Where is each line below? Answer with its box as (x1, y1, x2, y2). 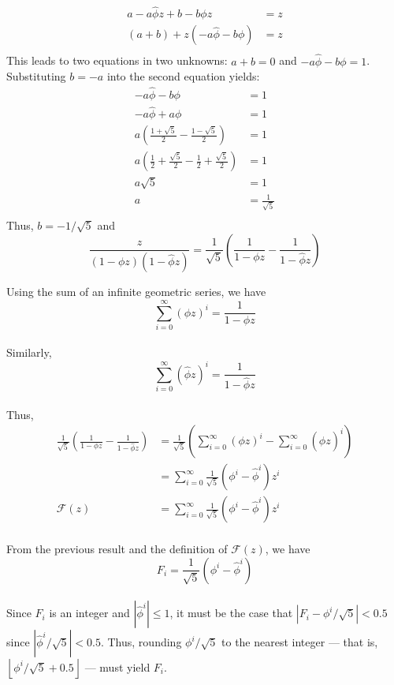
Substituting (6, 68, 66, 84)
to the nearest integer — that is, (221, 634, 378, 650)
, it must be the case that (169, 605, 293, 621)
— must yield (84, 658, 151, 675)
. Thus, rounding (100, 634, 182, 650)
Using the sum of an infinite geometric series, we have (6, 283, 266, 300)
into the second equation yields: (106, 68, 260, 84)
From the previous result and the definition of (6, 541, 228, 557)
